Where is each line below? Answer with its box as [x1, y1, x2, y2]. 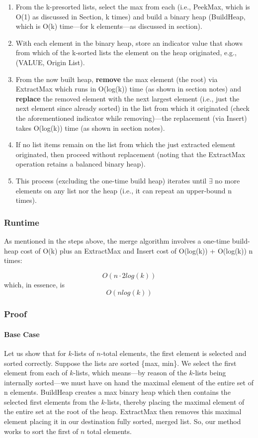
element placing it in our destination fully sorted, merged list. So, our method [4, 416, 241, 427]
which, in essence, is [4, 279, 65, 289]
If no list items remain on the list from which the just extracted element [15, 139, 236, 150]
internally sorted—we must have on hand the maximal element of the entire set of [4, 377, 254, 387]
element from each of [4, 367, 68, 378]
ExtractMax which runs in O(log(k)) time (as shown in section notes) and [15, 84, 242, 94]
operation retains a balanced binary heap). [15, 159, 146, 169]
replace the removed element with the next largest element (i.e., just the [15, 93, 240, 103]
